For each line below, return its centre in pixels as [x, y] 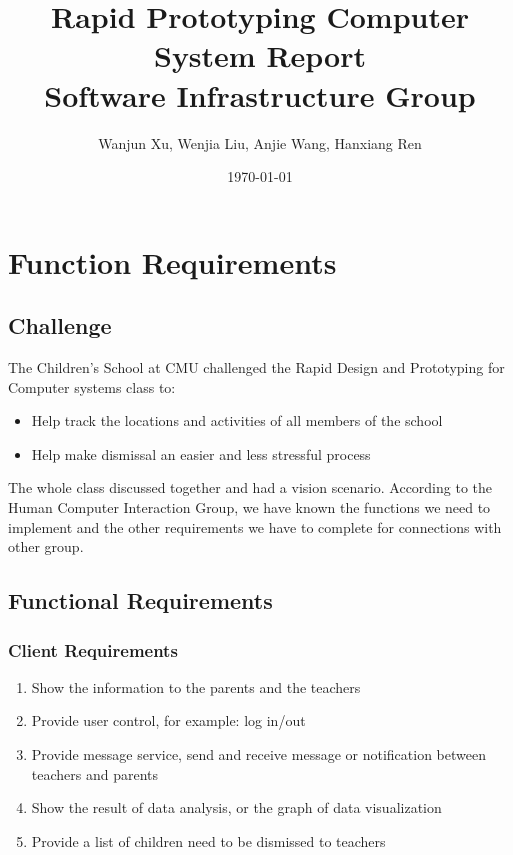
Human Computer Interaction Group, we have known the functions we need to [249, 507]
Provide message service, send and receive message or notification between [258, 754]
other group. [46, 546]
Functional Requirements [140, 600]
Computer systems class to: [92, 386]
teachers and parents [95, 773]
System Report [260, 55]
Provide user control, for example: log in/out [168, 720]
